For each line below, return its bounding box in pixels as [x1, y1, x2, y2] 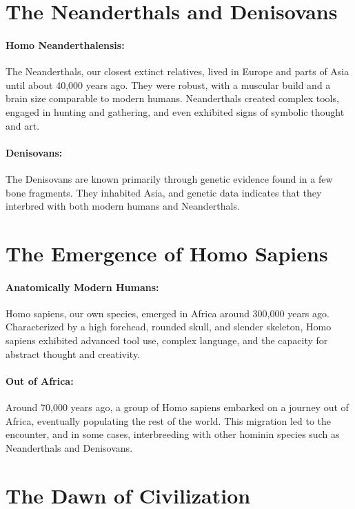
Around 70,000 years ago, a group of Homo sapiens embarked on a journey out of [6, 400, 349, 415]
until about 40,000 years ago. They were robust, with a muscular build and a [6, 77, 331, 92]
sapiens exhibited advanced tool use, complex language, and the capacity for [6, 333, 328, 348]
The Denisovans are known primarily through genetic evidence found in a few [6, 171, 333, 186]
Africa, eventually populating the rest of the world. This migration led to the [6, 413, 332, 428]
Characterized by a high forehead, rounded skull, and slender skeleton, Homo [6, 319, 332, 334]
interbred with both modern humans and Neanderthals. [6, 199, 240, 213]
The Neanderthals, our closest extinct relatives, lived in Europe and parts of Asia [6, 64, 349, 79]
